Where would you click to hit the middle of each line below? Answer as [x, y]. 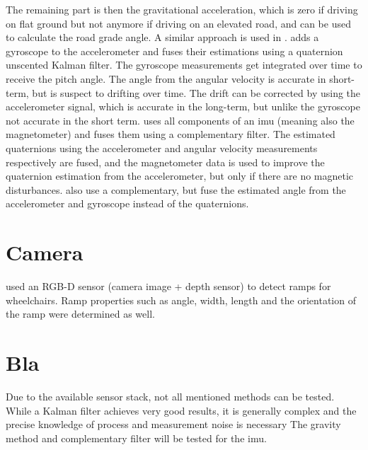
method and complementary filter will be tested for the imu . [136, 438]
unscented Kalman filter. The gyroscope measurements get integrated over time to [184, 65]
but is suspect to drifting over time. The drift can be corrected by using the [196, 92]
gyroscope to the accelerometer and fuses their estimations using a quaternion [174, 51]
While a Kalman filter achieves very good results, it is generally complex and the [181, 410]
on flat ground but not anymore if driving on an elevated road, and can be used [178, 23]
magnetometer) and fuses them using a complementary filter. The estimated [171, 134]
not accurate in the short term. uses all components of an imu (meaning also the [180, 120]
